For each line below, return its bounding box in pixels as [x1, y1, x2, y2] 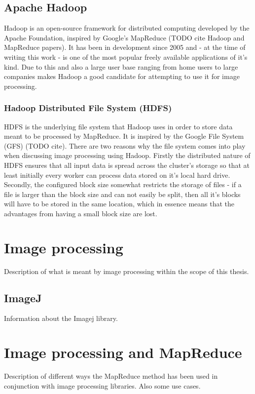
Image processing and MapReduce [4, 342, 242, 362]
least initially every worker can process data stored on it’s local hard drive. [4, 169, 230, 180]
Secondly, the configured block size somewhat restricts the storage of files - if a [4, 179, 242, 190]
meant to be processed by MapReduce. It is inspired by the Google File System [4, 131, 244, 141]
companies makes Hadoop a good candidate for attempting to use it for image [4, 71, 240, 81]
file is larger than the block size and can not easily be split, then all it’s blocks [4, 189, 241, 199]
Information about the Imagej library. [4, 313, 118, 323]
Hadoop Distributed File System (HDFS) [4, 102, 172, 114]
